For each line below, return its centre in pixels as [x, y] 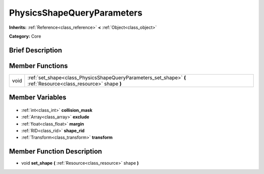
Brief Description [35, 50]
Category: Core [25, 36]
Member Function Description [55, 152]
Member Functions [38, 66]
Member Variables [38, 98]
